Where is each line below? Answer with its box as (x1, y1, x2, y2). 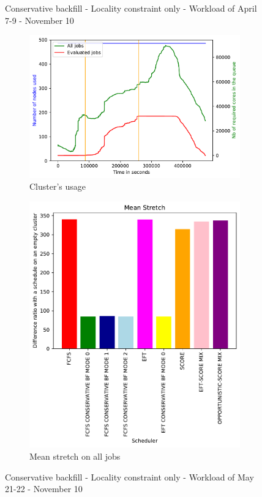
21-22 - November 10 (5, 482, 83, 495)
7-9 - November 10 (5, 13, 74, 26)
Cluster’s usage (29, 180, 86, 193)
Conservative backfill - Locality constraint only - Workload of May (5, 470, 254, 483)
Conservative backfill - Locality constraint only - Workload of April (5, 2, 257, 14)
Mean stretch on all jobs (29, 449, 121, 462)
